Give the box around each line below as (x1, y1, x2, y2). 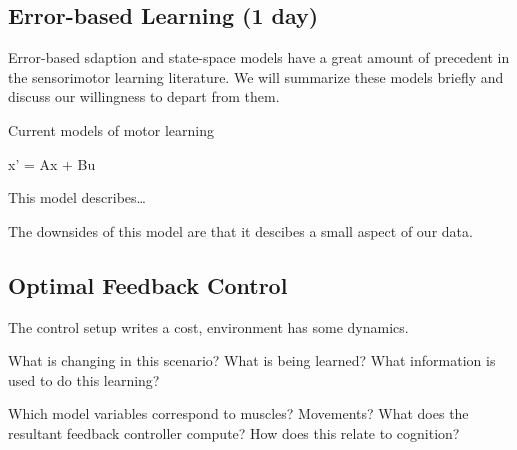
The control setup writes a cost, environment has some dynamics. (8, 316, 409, 337)
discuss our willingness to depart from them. (8, 86, 280, 107)
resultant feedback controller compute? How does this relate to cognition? (8, 422, 460, 443)
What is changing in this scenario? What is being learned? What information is (8, 350, 496, 371)
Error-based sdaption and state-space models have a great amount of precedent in (8, 47, 510, 68)
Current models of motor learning (8, 119, 214, 140)
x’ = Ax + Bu (8, 153, 96, 174)
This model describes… (8, 187, 146, 208)
